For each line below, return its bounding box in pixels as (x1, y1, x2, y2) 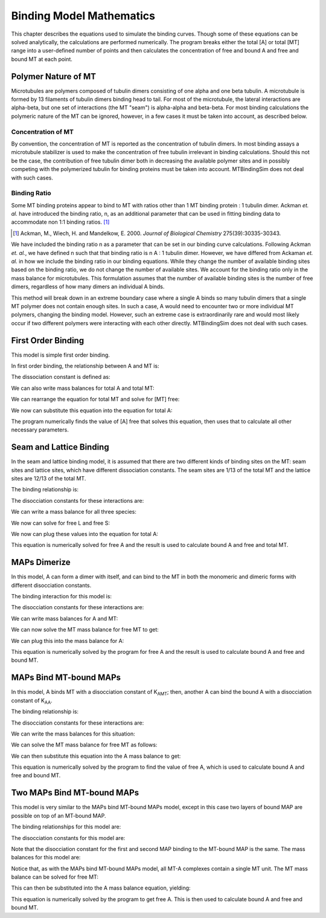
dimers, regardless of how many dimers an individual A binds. (11, 283, 165, 290)
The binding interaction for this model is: (11, 593, 112, 600)
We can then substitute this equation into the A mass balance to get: (11, 752, 181, 760)
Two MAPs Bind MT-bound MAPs (11, 787, 139, 798)
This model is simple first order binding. (11, 351, 110, 358)
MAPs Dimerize (11, 557, 71, 567)
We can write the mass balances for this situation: (11, 730, 135, 737)
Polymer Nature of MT (11, 71, 97, 82)
